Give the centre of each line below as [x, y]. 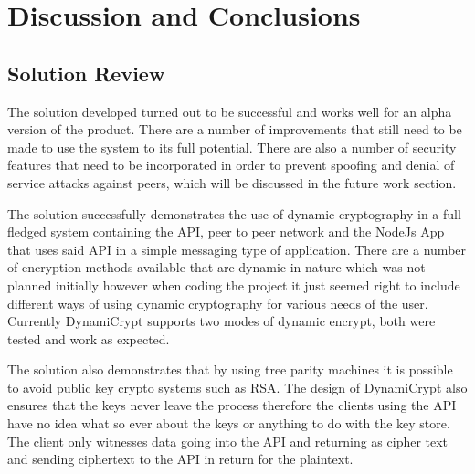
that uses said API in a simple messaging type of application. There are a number [237, 249]
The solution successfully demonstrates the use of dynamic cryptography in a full [234, 213]
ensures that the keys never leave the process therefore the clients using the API [232, 405]
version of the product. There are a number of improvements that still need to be [235, 129]
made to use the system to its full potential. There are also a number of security [232, 147]
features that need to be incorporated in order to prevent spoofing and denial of [231, 165]
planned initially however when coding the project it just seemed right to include [234, 284]
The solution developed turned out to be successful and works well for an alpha [230, 111]
